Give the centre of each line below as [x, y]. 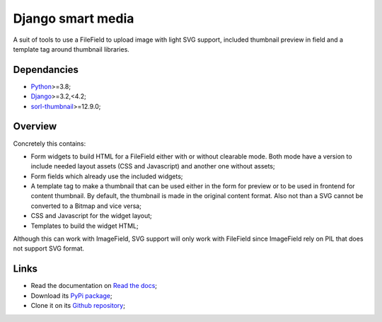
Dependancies [46, 70]
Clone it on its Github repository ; [78, 306]
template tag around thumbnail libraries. [71, 49]
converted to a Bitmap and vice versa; [86, 206]
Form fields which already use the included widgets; [107, 176]
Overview [35, 126]
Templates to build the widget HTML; [85, 226]
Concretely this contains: [50, 143]
